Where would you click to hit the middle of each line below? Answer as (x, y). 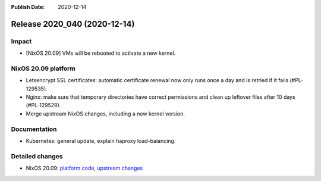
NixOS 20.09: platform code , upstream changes (84, 168)
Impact (21, 41)
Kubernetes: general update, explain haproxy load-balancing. (101, 141)
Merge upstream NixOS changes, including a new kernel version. (106, 114)
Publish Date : (28, 7)
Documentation (34, 129)
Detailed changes (37, 156)
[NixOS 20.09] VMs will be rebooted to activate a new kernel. (101, 53)
